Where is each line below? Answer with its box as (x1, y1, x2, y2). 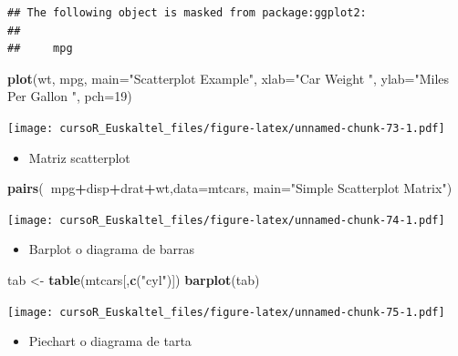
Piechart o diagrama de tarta (28, 331, 192, 351)
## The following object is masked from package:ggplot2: (7, 6, 367, 19)
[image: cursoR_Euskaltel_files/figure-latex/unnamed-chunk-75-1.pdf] (7, 305, 445, 319)
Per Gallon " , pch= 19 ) (7, 86, 132, 106)
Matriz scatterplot (28, 147, 130, 167)
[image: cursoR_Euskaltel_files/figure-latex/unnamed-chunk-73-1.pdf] (7, 121, 445, 135)
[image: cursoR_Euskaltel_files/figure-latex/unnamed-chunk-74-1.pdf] (7, 213, 445, 227)
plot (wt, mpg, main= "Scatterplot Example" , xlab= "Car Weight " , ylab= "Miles (7, 68, 450, 87)
